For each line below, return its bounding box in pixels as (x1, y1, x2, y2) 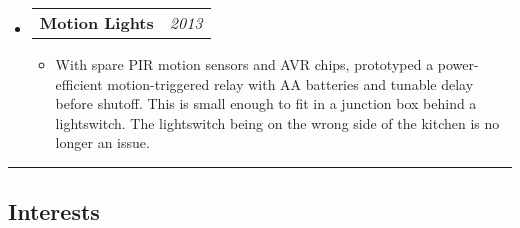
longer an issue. (55, 132, 150, 153)
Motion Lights (39, 11, 154, 34)
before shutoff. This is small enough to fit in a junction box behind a (55, 93, 477, 114)
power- (437, 54, 479, 74)
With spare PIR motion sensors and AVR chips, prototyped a (55, 54, 434, 74)
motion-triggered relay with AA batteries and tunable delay (107, 73, 474, 94)
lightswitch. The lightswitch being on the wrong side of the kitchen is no (55, 112, 500, 133)
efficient (55, 73, 103, 94)
